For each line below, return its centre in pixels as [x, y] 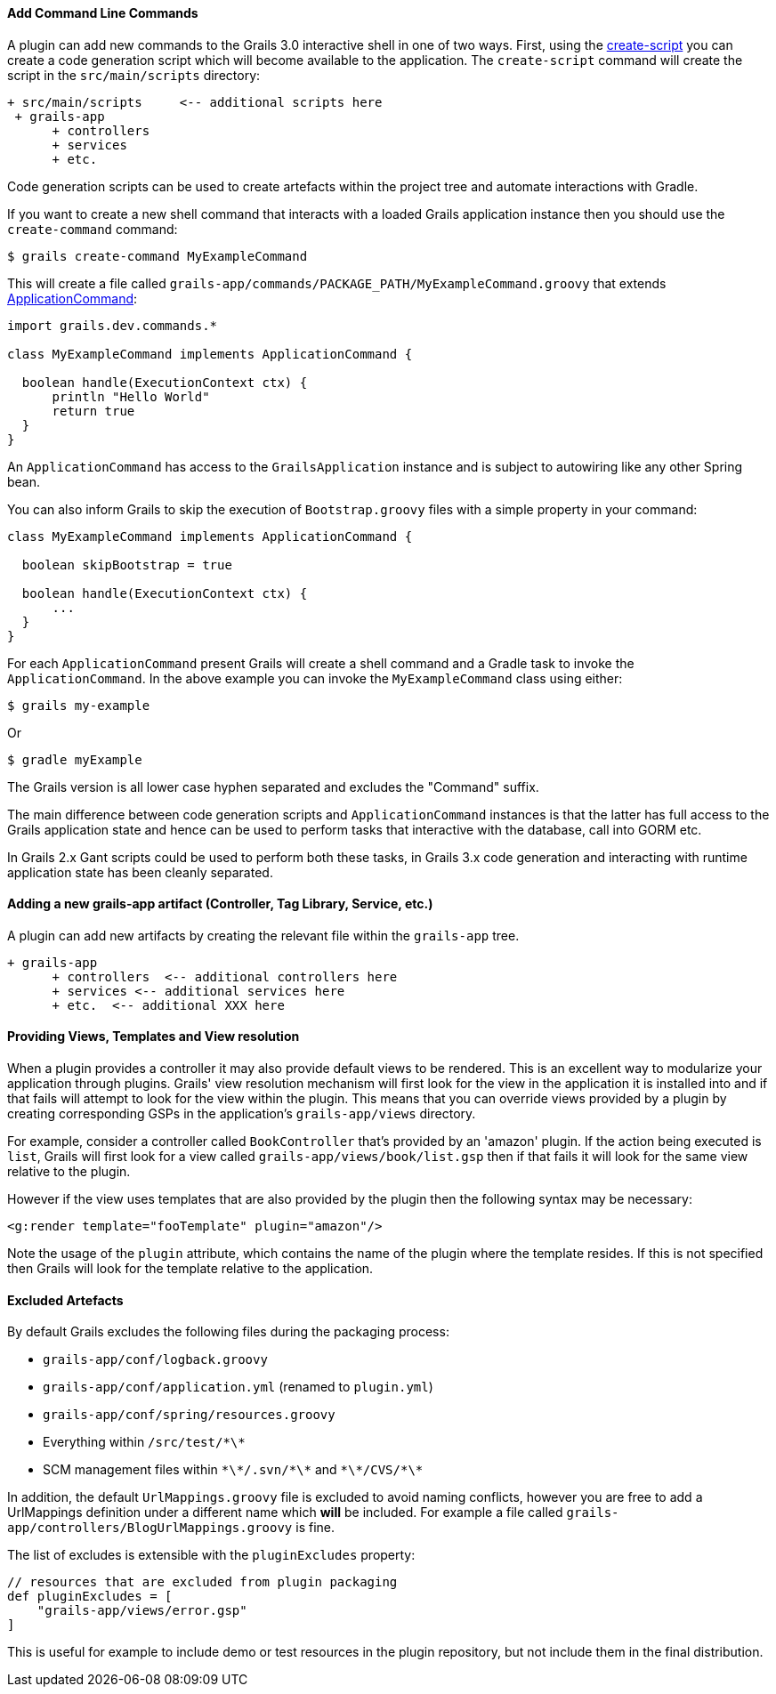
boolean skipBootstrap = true [127, 565]
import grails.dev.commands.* [113, 325]
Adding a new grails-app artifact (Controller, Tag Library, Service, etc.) [220, 904]
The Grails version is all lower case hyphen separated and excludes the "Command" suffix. [273, 786]
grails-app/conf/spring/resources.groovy [189, 1415]
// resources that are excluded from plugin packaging [202, 1582]
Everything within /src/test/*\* [144, 1442]
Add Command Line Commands [103, 13]
